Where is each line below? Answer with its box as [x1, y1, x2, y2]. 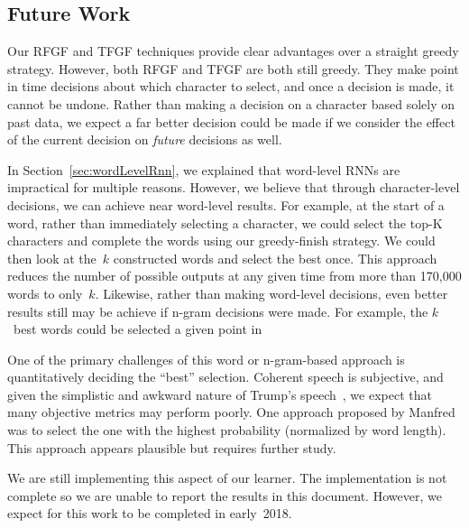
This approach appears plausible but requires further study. [7, 438, 336, 457]
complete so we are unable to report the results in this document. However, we [7, 486, 442, 505]
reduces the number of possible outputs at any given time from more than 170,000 [7, 266, 462, 285]
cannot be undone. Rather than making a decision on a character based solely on [7, 94, 455, 113]
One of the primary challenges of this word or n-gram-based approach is [7, 349, 405, 368]
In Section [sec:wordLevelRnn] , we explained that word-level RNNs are [7, 160, 400, 179]
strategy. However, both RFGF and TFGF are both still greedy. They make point [7, 59, 459, 78]
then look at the [7, 248, 97, 267]
